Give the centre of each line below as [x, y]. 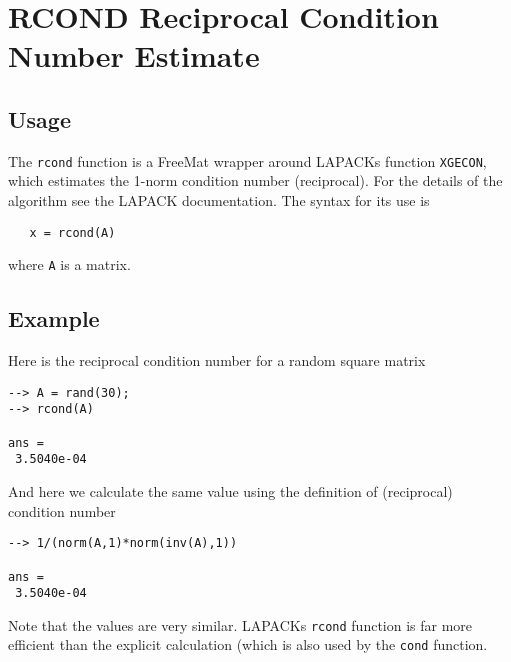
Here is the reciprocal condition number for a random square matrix [217, 360]
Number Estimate [134, 55]
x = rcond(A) [72, 232]
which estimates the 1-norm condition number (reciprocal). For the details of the [255, 180]
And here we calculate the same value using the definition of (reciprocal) [230, 491]
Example [54, 318]
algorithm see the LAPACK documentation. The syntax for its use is [219, 200]
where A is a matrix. [69, 264]
